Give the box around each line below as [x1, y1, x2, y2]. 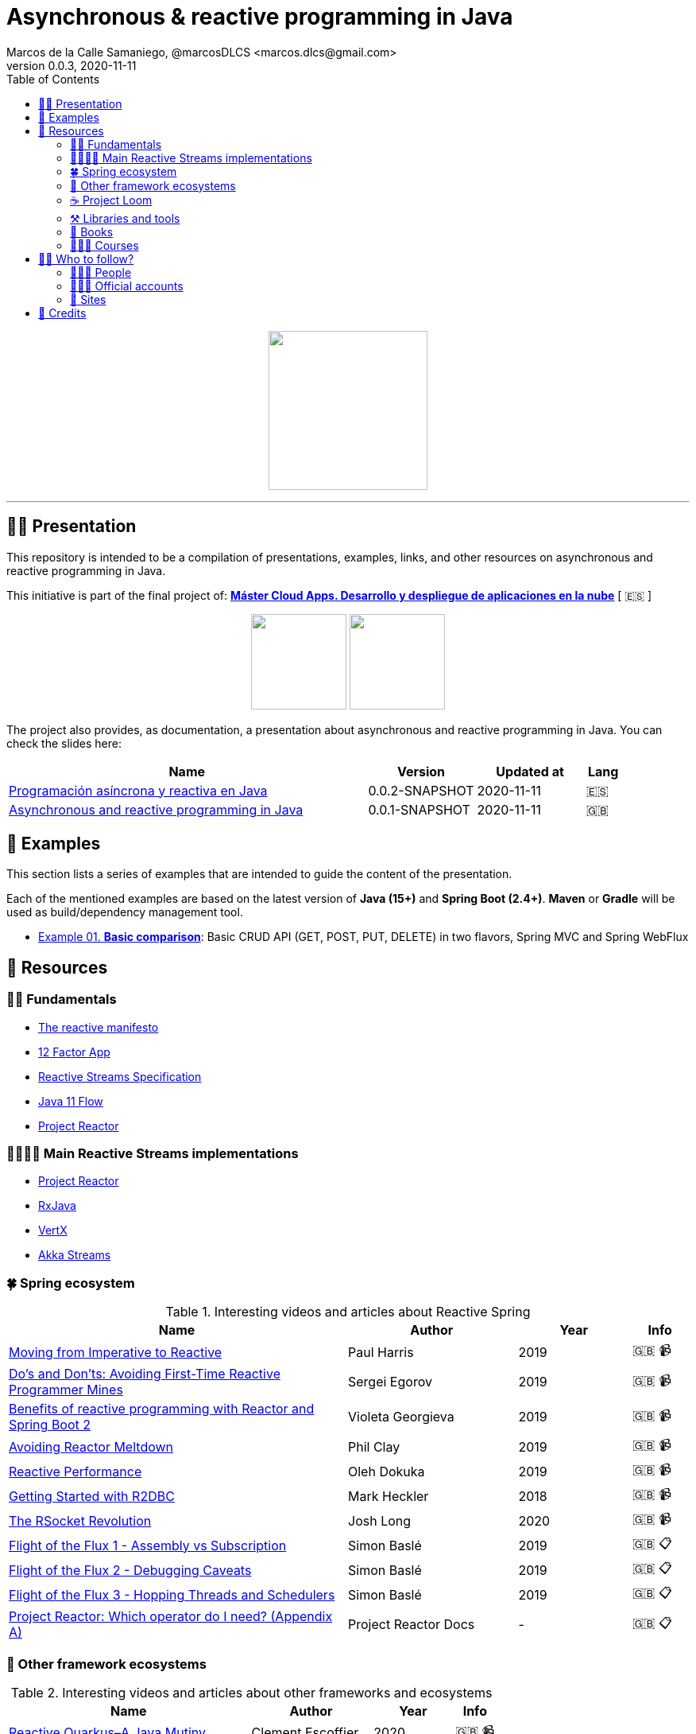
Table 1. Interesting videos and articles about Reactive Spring [165, 1304, 531, 1320]
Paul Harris [348, 1343, 414, 1360]
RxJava [38, 1199, 76, 1213]
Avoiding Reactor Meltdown [9, 1438, 174, 1455]
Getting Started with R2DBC [9, 1487, 175, 1504]
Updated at [496, 763, 564, 780]
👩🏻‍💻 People [70, 265, 132, 279]
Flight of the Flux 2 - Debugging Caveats [9, 1561, 252, 1578]
